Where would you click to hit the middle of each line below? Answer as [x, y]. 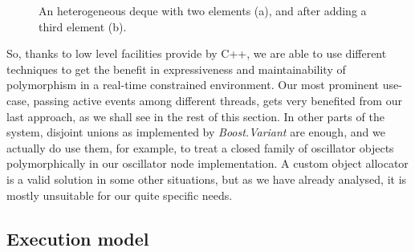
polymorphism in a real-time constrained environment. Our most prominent [193, 85]
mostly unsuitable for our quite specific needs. [120, 195]
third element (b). [83, 26]
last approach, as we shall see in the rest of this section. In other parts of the [195, 116]
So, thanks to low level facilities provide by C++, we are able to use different [197, 53]
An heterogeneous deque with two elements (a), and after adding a [203, 10]
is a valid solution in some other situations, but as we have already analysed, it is [207, 179]
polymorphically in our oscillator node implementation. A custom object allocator [207, 163]
